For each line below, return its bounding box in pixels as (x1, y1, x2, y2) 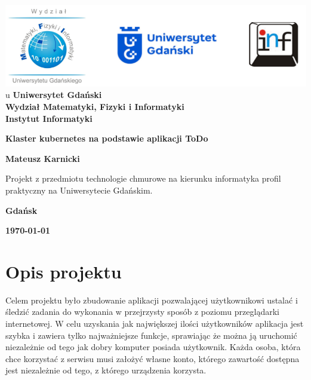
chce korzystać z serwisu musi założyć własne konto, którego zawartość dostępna (5, 352, 300, 364)
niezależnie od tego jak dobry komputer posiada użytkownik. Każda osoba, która (5, 341, 301, 353)
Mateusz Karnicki (5, 152, 80, 164)
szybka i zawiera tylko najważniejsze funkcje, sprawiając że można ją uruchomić (5, 329, 297, 341)
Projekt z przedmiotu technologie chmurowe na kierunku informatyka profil (5, 172, 281, 185)
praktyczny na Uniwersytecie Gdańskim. (5, 183, 153, 196)
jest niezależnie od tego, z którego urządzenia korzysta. (5, 364, 207, 376)
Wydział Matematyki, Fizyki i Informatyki (5, 100, 184, 112)
